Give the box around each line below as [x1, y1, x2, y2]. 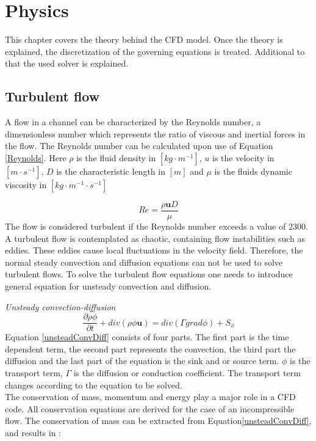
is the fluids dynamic [214, 164, 292, 177]
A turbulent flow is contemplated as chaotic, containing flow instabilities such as [5, 231, 306, 244]
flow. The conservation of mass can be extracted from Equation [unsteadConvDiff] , [5, 414, 312, 427]
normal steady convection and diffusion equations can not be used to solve [5, 255, 283, 268]
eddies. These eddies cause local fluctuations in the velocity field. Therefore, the [5, 244, 303, 257]
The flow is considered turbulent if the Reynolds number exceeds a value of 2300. [5, 219, 308, 232]
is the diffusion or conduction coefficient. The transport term [73, 366, 301, 379]
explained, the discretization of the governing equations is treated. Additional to [5, 45, 305, 57]
